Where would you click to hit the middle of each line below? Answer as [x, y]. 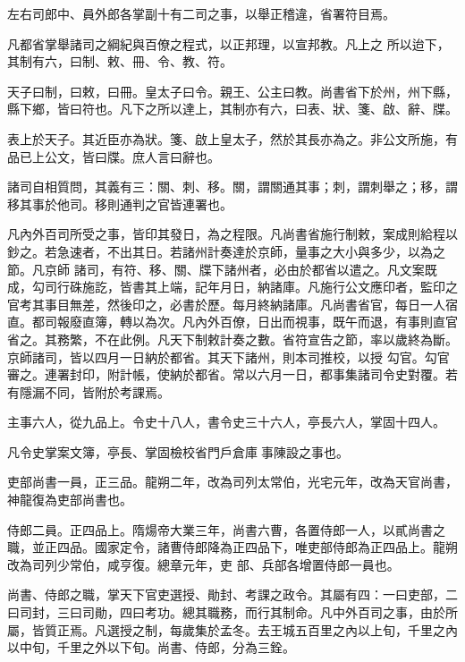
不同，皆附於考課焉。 [107, 391]
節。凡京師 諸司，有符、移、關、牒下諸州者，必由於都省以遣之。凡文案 [216, 269]
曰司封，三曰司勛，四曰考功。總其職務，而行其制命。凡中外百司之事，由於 [226, 612]
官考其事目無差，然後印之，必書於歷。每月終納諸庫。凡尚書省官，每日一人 [226, 304]
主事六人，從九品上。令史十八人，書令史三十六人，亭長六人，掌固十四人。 [226, 422]
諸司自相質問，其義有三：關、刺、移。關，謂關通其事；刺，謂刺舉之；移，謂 [232, 187]
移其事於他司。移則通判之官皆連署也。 [120, 204]
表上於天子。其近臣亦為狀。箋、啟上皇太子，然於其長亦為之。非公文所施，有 [232, 138]
